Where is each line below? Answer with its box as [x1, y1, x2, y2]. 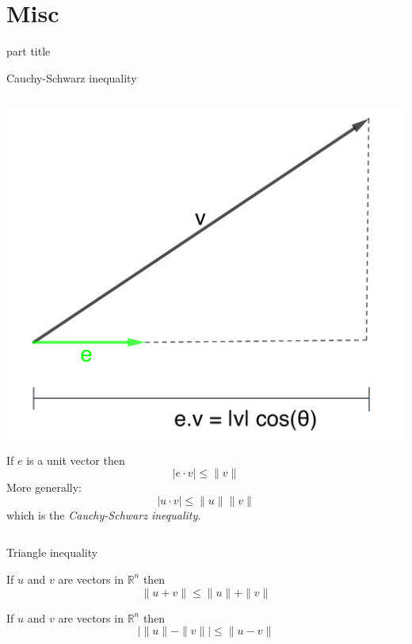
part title [6, 43, 51, 59]
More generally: [6, 479, 82, 496]
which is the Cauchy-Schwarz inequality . [6, 506, 201, 523]
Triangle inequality [6, 544, 98, 561]
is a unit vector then [26, 451, 125, 468]
